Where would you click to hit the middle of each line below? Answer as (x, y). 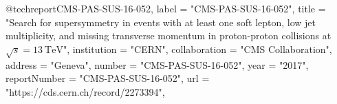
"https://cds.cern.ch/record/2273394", (85, 91)
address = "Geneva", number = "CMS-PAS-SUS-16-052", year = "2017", (157, 64)
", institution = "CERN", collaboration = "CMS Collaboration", (197, 49)
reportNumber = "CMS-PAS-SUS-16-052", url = (108, 78)
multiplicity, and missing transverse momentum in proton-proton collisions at (168, 35)
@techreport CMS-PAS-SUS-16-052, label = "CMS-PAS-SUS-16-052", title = (166, 8)
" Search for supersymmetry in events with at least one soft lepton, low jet (161, 22)
